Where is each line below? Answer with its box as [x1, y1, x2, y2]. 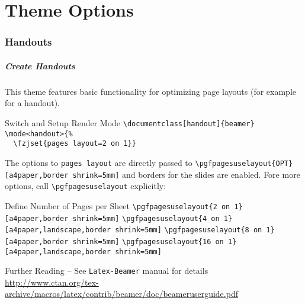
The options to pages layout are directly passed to [5, 156, 192, 168]
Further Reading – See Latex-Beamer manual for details [5, 264, 208, 277]
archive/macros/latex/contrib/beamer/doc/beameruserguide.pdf [5, 287, 238, 300]
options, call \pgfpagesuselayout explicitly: [5, 180, 166, 192]
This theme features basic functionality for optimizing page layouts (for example [5, 85, 296, 97]
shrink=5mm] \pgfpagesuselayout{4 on [72, 214, 220, 223]
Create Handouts [5, 59, 75, 72]
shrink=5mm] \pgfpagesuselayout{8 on [115, 226, 262, 235]
